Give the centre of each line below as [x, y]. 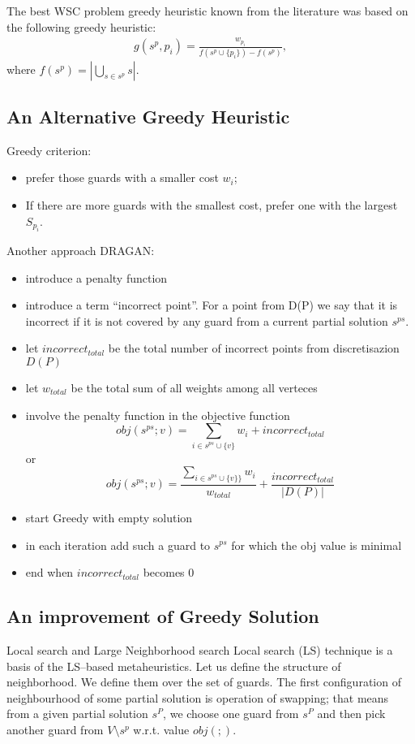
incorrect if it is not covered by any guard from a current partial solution [207, 320]
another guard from [55, 729]
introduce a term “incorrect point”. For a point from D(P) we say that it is [212, 305]
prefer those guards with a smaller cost [122, 177]
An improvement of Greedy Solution [163, 616]
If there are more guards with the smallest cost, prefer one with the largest [212, 205]
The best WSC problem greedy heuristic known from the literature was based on [207, 11]
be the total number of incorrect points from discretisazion [254, 348]
